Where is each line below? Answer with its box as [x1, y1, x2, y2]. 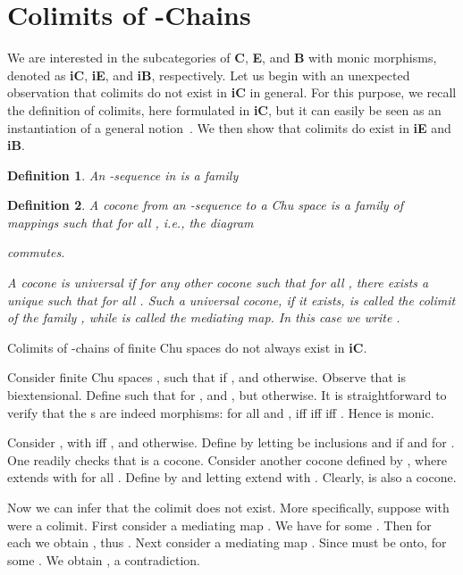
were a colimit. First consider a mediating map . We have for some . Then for [7, 515, 432, 534]
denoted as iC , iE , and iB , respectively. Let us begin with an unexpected [7, 65, 410, 84]
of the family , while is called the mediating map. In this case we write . [7, 308, 400, 327]
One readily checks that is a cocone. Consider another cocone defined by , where [7, 450, 447, 469]
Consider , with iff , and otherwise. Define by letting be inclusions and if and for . [7, 433, 455, 452]
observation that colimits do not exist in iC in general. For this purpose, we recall [7, 83, 457, 102]
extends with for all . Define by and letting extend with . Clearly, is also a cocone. [7, 468, 457, 487]
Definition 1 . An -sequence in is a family [7, 165, 239, 184]
